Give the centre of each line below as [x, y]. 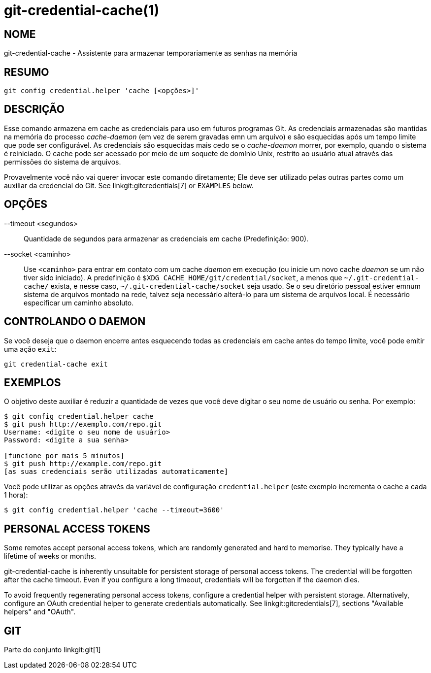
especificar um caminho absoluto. [79, 303]
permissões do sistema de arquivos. [63, 162]
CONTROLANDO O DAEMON [75, 322]
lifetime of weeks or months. [50, 556]
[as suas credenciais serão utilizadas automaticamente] [116, 472]
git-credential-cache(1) [82, 10]
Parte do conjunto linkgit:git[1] [52, 650]
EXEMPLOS [33, 382]
